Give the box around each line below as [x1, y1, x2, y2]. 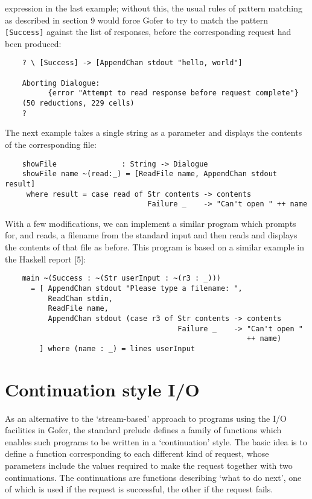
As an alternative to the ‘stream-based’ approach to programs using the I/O [5, 412, 287, 424]
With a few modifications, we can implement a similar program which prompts [5, 217, 296, 229]
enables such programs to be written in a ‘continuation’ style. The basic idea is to [5, 435, 307, 448]
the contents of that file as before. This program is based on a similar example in [5, 241, 305, 253]
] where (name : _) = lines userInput [39, 344, 195, 353]
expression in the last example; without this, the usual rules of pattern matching [5, 2, 302, 14]
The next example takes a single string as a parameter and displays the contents [5, 126, 302, 139]
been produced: [5, 37, 62, 49]
